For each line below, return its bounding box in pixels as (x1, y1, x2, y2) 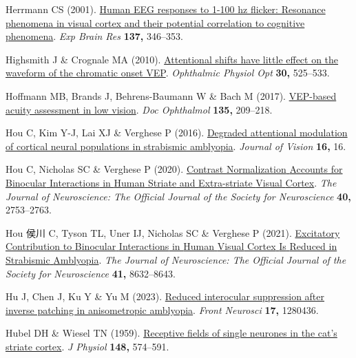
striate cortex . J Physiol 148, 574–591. (6, 339, 169, 353)
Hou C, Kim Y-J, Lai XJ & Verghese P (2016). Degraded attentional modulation (6, 125, 348, 140)
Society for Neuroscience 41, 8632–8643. (6, 266, 176, 280)
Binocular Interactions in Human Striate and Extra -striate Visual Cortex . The (6, 175, 337, 189)
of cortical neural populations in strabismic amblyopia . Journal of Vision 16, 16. (6, 138, 346, 153)
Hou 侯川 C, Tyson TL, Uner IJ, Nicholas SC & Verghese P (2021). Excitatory (6, 225, 340, 240)
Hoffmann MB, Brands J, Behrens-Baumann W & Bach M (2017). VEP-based (6, 88, 337, 103)
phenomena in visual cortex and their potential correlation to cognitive (6, 15, 305, 30)
